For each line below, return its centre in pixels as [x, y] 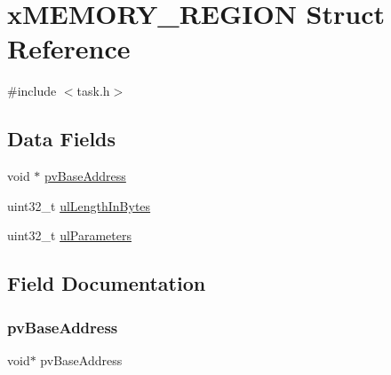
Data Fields [62, 139]
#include [32, 91]
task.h [93, 91]
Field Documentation [107, 283]
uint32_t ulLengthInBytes [79, 205]
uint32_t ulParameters [69, 235]
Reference [69, 48]
